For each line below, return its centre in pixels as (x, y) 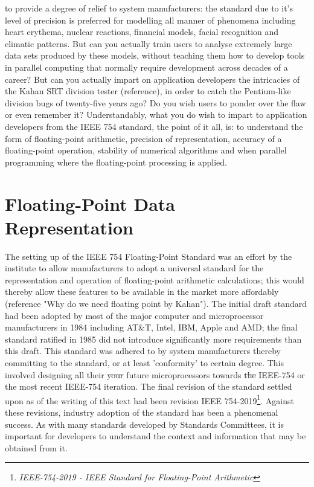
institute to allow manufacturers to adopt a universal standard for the (134, 268)
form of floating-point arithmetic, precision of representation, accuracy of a (143, 138)
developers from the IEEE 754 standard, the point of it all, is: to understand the (154, 126)
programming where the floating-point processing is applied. (116, 162)
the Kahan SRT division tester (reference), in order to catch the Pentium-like (148, 91)
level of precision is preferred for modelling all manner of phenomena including (150, 20)
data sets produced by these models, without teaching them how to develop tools (155, 55)
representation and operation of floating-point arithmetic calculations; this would (155, 279)
